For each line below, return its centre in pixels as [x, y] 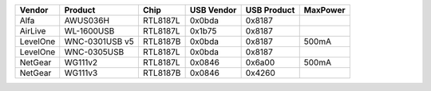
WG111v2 [81, 62]
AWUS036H [87, 20]
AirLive [33, 31]
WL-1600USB [89, 31]
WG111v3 [81, 73]
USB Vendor [213, 10]
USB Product [270, 10]
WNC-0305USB [94, 52]
